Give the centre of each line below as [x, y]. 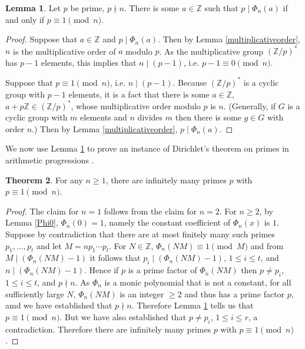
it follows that [115, 258]
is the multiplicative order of [64, 51]
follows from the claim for [150, 211]
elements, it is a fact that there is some [139, 94]
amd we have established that [59, 305]
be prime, [87, 8]
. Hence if [101, 270]
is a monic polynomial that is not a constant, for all [198, 282]
